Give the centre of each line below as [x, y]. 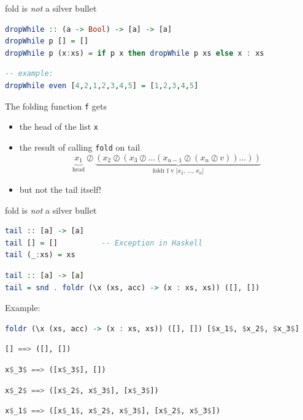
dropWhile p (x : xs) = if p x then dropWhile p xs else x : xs [135, 53]
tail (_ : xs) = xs [40, 255]
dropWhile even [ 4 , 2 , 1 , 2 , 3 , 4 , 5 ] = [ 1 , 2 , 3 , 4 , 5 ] [102, 85]
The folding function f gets [56, 106]
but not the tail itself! [60, 189]
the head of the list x [59, 126]
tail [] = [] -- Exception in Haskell [104, 243]
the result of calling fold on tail [80, 147]
